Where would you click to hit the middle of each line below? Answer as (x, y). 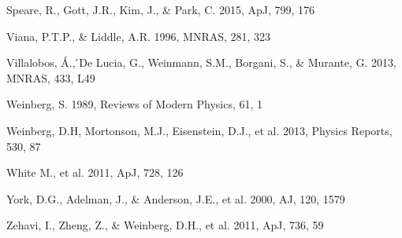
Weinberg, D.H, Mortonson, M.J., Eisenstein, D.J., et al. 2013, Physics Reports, (199, 130)
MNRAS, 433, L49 (51, 77)
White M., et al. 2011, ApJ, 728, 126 (95, 172)
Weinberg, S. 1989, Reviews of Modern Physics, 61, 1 (135, 104)
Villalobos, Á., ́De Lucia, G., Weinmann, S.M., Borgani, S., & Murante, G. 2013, (201, 62)
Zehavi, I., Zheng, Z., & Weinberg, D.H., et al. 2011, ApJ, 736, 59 (165, 225)
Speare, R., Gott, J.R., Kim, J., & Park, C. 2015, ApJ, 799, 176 (161, 9)
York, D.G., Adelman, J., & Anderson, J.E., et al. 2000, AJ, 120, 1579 (176, 198)
